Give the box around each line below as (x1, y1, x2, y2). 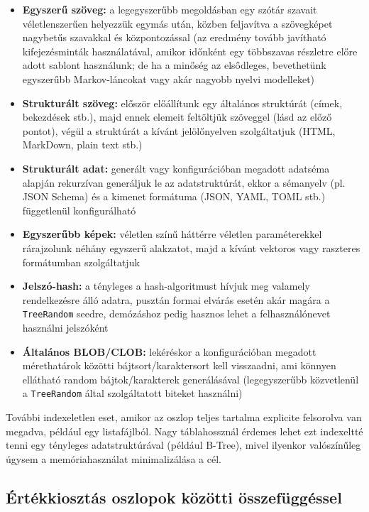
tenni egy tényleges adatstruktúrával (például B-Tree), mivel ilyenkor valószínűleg (6, 437, 361, 452)
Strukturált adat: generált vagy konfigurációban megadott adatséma (22, 160, 330, 175)
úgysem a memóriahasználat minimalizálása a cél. (6, 451, 221, 466)
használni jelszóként (22, 320, 109, 334)
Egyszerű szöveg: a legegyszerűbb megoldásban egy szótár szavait (22, 2, 317, 16)
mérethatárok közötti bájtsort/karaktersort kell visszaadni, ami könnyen (22, 358, 336, 373)
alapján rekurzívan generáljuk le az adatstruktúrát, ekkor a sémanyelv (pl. (22, 175, 346, 190)
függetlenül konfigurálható (22, 202, 136, 217)
